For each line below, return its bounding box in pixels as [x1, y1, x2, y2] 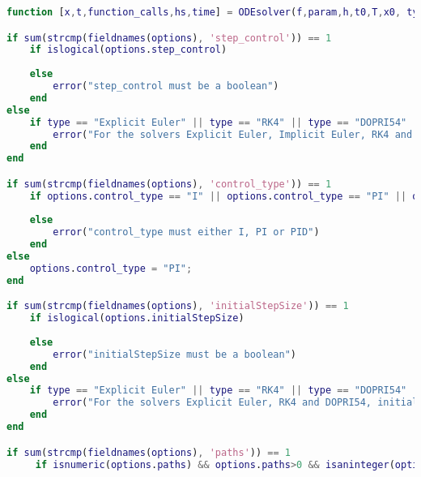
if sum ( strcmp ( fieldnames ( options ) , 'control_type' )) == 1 [6, 178, 332, 190]
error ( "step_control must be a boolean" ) [53, 80, 279, 92]
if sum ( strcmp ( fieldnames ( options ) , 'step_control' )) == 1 [6, 32, 332, 44]
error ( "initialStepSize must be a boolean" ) [53, 348, 296, 360]
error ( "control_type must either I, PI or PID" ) [53, 226, 320, 238]
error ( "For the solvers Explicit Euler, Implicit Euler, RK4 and [53, 128, 413, 140]
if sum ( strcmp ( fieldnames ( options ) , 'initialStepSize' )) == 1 [6, 300, 349, 312]
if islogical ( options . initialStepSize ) [29, 312, 245, 324]
